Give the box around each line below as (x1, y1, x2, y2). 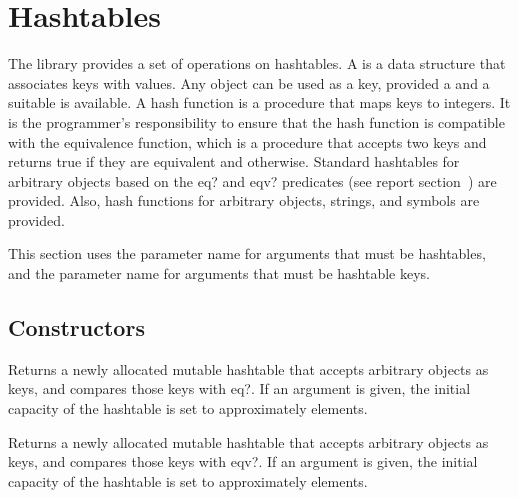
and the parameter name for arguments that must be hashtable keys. (8, 263, 431, 284)
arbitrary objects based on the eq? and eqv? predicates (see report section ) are (8, 170, 497, 191)
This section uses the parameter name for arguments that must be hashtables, (8, 243, 486, 264)
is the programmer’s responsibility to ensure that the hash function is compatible (8, 111, 505, 132)
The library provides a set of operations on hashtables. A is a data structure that (8, 53, 506, 74)
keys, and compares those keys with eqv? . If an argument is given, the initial (8, 451, 478, 472)
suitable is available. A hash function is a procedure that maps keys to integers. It (8, 92, 511, 113)
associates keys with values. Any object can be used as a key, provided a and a (8, 72, 490, 93)
